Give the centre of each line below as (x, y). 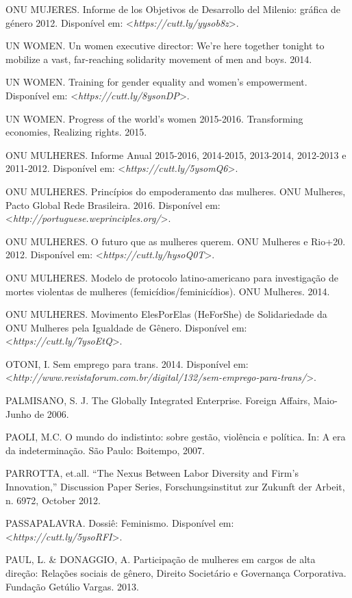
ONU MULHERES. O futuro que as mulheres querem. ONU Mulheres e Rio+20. (176, 241)
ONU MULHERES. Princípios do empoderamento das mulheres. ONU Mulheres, (176, 191)
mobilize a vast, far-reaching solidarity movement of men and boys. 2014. (159, 59)
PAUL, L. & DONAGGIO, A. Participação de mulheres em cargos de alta (161, 559)
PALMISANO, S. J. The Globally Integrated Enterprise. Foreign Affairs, (158, 400)
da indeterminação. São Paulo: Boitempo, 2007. (105, 450)
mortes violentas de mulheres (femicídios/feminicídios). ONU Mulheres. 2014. (168, 291)
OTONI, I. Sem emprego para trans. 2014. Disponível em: (127, 363)
